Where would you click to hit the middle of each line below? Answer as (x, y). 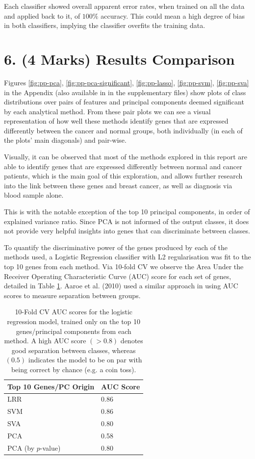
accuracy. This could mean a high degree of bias (173, 15)
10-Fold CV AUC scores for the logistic (74, 312)
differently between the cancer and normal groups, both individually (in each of (123, 130)
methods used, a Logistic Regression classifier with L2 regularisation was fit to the (127, 257)
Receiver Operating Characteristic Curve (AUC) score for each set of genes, (118, 276)
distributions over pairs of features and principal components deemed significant (124, 102)
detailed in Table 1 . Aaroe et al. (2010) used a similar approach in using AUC (121, 286)
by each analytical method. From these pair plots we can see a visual (107, 111)
